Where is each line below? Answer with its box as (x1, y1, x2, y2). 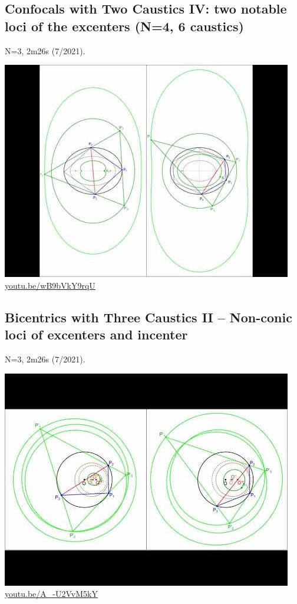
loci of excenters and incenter (5, 325, 188, 344)
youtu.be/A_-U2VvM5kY (5, 588, 98, 600)
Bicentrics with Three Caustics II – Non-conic (5, 308, 292, 326)
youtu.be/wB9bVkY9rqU (5, 279, 95, 291)
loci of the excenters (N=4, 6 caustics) (5, 16, 244, 35)
